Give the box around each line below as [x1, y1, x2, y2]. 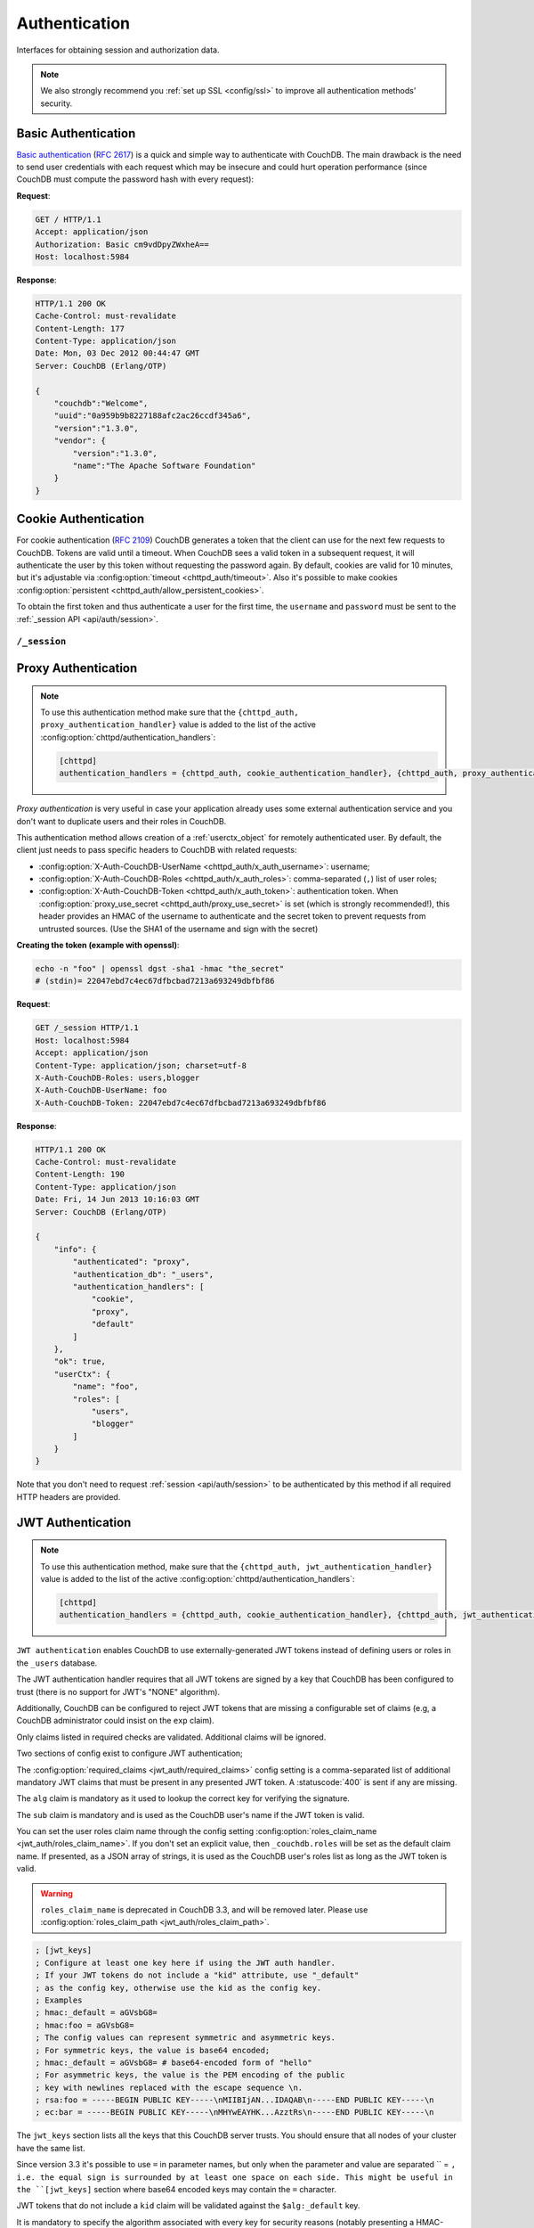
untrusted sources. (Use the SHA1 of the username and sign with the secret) [38, 923, 319, 934]
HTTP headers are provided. [16, 1491, 121, 1502]
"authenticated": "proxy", [72, 1257, 190, 1267]
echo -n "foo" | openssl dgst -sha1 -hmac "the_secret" [35, 963, 285, 974]
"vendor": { [53, 436, 107, 446]
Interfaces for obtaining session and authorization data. [16, 45, 220, 55]
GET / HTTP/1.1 [35, 214, 101, 225]
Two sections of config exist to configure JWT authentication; [16, 1748, 244, 1759]
